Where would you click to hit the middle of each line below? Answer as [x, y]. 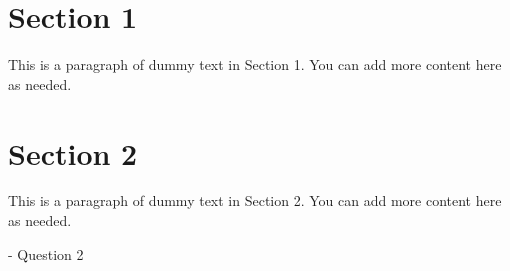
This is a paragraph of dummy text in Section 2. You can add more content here [255, 200]
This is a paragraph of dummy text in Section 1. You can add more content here [255, 64]
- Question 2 [46, 253]
